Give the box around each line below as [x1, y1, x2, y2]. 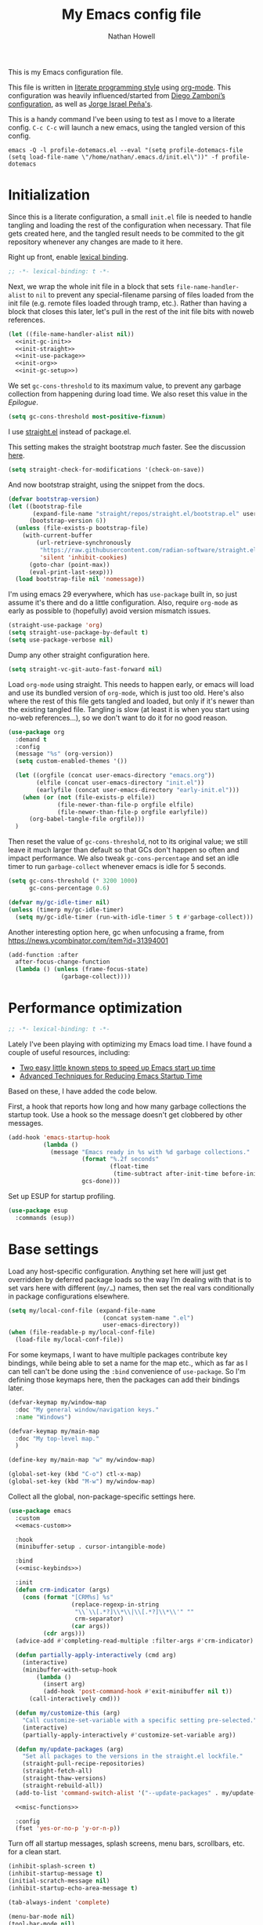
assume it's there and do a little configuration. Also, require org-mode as [8, 598, 239, 608]
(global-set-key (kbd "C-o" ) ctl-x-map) [8, 1470, 142, 1478]
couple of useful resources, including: [8, 1047, 131, 1057]
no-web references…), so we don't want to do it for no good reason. [8, 713, 229, 722]
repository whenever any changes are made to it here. [8, 237, 183, 247]
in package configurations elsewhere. [8, 1291, 130, 1301]
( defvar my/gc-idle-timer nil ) [8, 898, 110, 906]
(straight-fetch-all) [22, 1767, 92, 1775]
